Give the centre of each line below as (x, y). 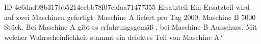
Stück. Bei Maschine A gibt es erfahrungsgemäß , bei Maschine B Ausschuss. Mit (131, 27)
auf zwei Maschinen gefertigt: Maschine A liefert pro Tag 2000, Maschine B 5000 (130, 17)
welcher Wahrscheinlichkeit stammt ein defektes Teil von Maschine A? (113, 37)
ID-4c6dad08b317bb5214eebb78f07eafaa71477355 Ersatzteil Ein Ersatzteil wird (127, 7)
